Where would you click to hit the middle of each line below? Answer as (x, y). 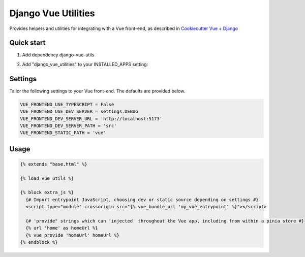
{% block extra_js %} (47, 192)
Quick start (27, 43)
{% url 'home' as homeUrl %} (62, 228)
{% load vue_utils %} (47, 178)
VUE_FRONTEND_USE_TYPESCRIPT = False (67, 104)
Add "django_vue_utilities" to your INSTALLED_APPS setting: (85, 64)
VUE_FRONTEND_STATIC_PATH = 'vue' (63, 133)
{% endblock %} (39, 242)
